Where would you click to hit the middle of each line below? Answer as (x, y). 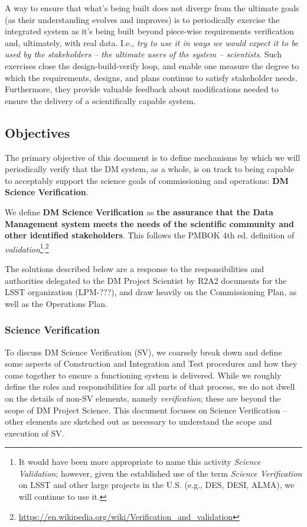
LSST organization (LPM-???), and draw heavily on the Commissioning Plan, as (151, 292)
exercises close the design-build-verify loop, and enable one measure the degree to (152, 65)
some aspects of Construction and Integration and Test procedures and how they (151, 363)
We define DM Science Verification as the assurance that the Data (139, 211)
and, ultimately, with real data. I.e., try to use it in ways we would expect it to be (152, 42)
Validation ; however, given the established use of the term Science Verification (160, 473)
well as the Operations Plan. (56, 303)
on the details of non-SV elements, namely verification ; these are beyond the (143, 398)
